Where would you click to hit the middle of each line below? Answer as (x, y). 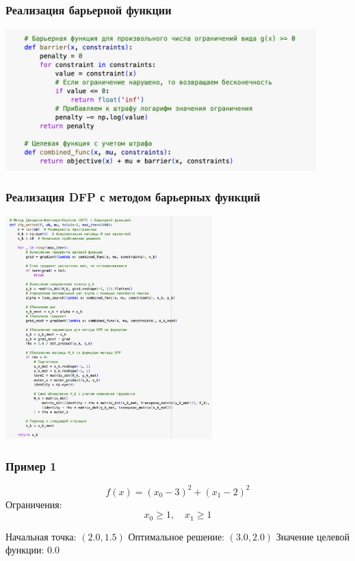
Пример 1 (31, 465)
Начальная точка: (41, 536)
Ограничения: (34, 504)
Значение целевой (313, 536)
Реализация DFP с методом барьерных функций (133, 197)
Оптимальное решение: (176, 536)
